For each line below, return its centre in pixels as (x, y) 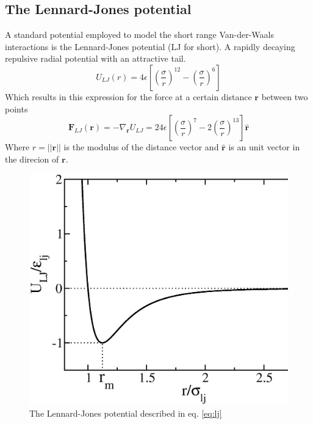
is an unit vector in (264, 147)
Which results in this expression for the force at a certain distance (128, 96)
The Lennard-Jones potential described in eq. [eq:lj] (126, 413)
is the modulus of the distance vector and (141, 147)
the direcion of (32, 159)
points (16, 108)
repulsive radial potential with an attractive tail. (95, 58)
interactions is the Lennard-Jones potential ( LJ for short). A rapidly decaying (150, 46)
